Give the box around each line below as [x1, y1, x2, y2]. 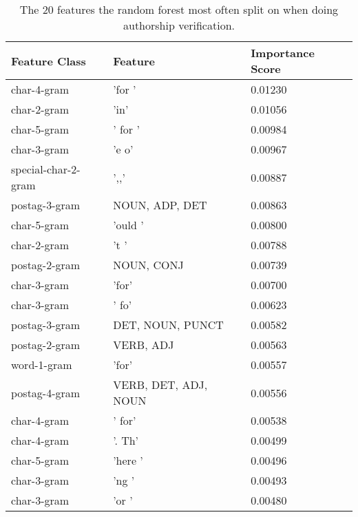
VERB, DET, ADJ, [113, 377, 208, 392]
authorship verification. [123, 17, 235, 33]
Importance [251, 45, 315, 61]
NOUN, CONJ [113, 257, 184, 273]
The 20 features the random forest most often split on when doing [19, 1, 339, 17]
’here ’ [113, 452, 143, 468]
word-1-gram [11, 357, 72, 372]
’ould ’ [113, 217, 144, 233]
